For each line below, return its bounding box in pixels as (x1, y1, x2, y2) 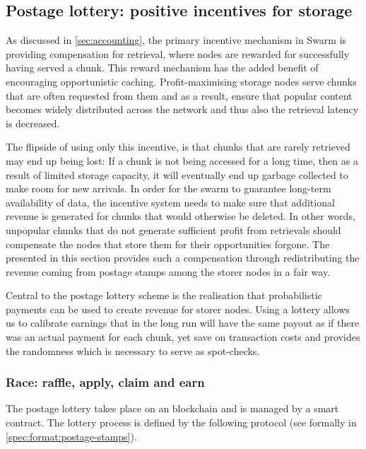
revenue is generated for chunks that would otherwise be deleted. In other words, (6, 209, 355, 223)
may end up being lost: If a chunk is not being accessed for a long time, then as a (6, 153, 358, 168)
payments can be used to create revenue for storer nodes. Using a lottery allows (6, 301, 350, 316)
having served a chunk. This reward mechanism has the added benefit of (6, 60, 319, 75)
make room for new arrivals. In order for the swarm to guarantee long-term (6, 181, 331, 196)
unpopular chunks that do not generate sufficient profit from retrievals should (6, 222, 341, 237)
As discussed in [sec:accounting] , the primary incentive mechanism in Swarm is (6, 33, 347, 47)
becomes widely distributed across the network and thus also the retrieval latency (6, 102, 359, 117)
